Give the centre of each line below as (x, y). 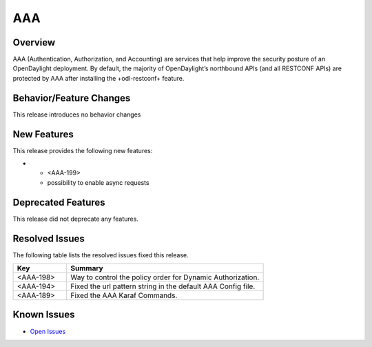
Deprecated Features (59, 202)
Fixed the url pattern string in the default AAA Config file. (163, 286)
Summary (87, 268)
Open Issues (48, 331)
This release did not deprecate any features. (76, 219)
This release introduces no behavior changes (77, 115)
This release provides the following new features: (83, 150)
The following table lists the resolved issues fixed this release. (101, 255)
